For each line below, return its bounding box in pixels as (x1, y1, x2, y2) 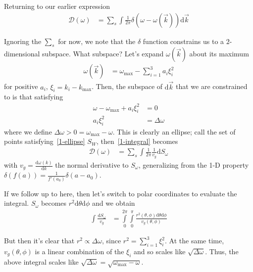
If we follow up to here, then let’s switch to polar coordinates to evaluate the (4, 188, 237, 198)
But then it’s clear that (4, 235, 75, 246)
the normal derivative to (55, 160, 129, 170)
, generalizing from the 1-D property (138, 160, 249, 170)
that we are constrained (176, 81, 248, 91)
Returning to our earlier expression (4, 1, 110, 11)
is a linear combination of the (35, 246, 124, 256)
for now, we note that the (58, 36, 136, 46)
